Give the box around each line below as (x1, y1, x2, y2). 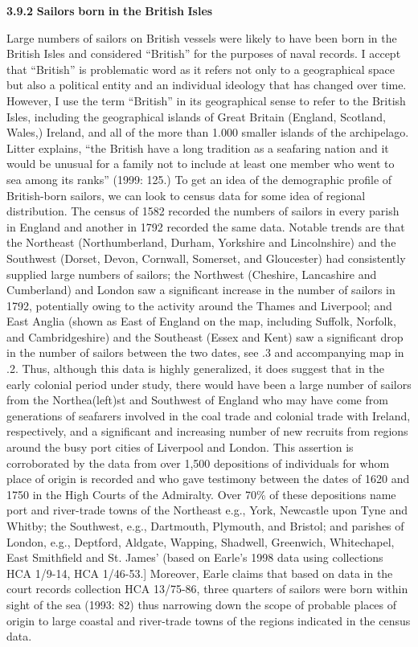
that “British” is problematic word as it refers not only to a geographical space (6, 60, 395, 77)
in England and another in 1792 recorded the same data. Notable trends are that (6, 218, 405, 235)
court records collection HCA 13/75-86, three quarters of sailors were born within (6, 580, 408, 597)
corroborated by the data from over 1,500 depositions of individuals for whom (6, 454, 390, 471)
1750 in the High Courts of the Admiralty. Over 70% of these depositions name (6, 485, 396, 502)
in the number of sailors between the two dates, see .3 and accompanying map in (6, 344, 404, 361)
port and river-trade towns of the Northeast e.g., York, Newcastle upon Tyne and (6, 502, 408, 518)
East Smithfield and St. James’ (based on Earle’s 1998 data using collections (6, 549, 383, 566)
